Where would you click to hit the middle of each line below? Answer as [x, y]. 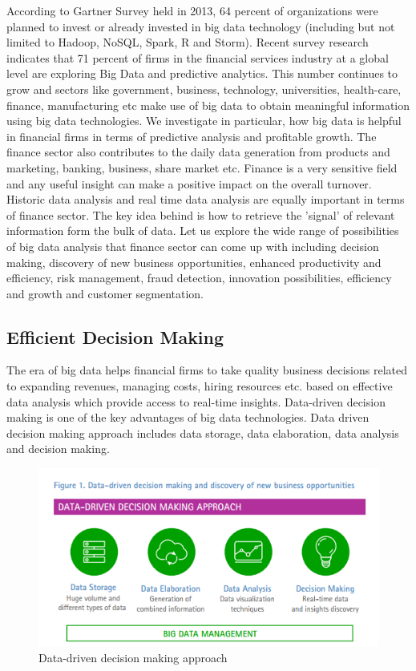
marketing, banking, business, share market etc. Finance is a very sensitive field [202, 167]
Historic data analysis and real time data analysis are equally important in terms [206, 199]
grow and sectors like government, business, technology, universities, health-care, [204, 89]
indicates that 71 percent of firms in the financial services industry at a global [198, 57]
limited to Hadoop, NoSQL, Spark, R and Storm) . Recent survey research [188, 42]
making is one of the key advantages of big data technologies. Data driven [188, 417]
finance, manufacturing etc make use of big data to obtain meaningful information [208, 105]
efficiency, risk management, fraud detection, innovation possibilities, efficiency [199, 278]
